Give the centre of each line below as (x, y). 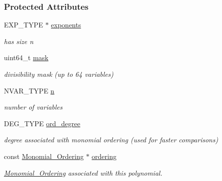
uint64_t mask (26, 57)
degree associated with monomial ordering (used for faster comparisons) (111, 140)
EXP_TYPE (24, 25)
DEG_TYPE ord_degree (42, 123)
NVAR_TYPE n (29, 90)
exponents (66, 25)
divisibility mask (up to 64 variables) (59, 74)
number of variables (33, 107)
